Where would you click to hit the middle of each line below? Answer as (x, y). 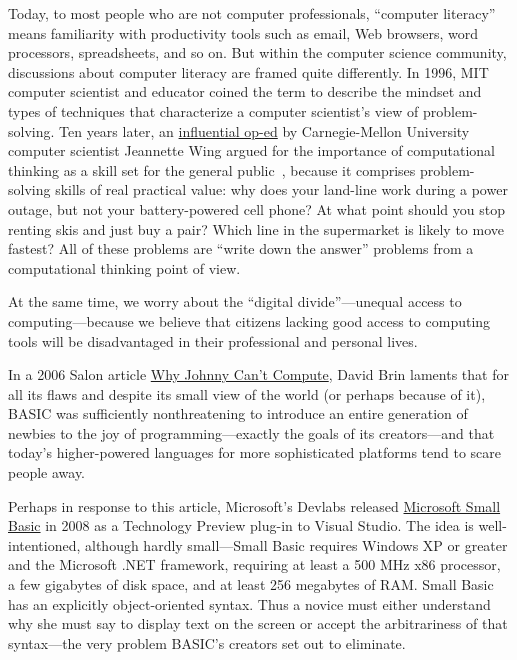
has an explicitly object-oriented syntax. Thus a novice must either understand (249, 603)
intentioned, (44, 544)
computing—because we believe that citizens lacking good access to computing (249, 320)
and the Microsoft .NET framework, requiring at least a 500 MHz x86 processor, (254, 564)
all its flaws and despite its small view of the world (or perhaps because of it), (247, 393)
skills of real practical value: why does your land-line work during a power (281, 189)
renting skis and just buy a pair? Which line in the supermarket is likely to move (256, 228)
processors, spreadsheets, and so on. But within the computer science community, (257, 52)
